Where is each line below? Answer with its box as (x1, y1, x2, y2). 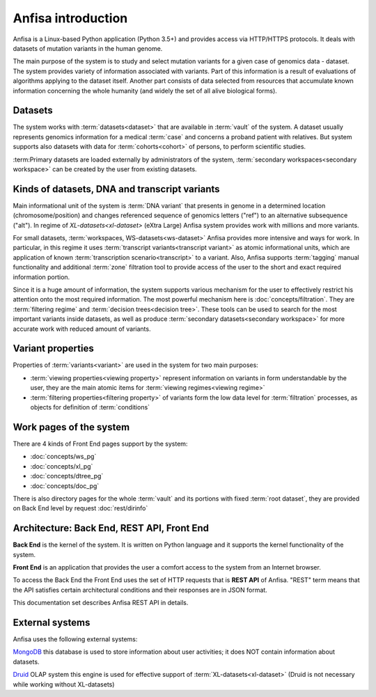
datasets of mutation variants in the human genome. (13, 44, 163, 52)
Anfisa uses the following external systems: (13, 635, 138, 643)
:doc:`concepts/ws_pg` (30, 453, 97, 461)
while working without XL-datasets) (13, 680, 115, 689)
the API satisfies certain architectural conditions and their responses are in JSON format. (13, 586, 267, 594)
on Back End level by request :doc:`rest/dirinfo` (13, 504, 148, 512)
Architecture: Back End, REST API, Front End (13, 522, 209, 534)
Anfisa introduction (13, 10, 128, 26)
